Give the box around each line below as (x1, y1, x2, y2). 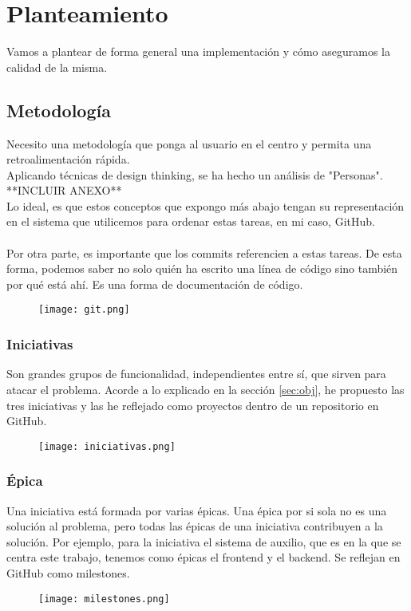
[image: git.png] (38, 304, 130, 316)
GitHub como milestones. (6, 564, 130, 581)
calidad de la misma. (6, 58, 108, 75)
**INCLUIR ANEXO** (6, 182, 122, 199)
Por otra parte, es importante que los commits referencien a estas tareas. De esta (6, 244, 402, 261)
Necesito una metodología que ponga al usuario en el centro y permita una (6, 135, 372, 152)
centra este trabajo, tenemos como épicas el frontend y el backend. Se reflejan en (6, 549, 401, 566)
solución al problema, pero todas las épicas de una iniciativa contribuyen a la (6, 518, 383, 534)
